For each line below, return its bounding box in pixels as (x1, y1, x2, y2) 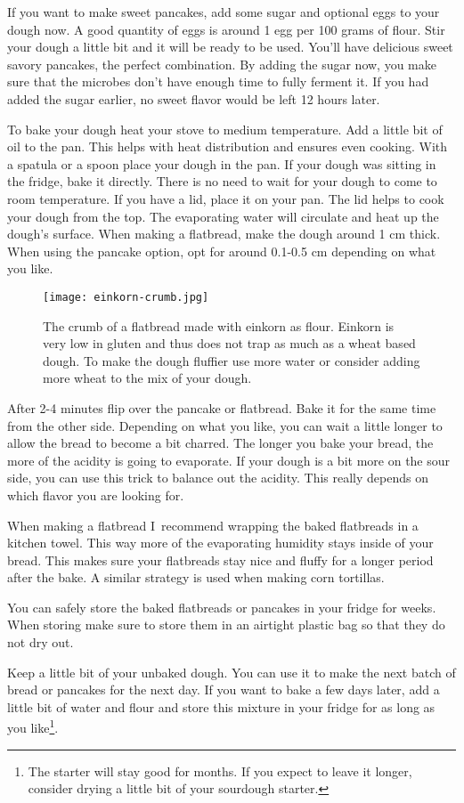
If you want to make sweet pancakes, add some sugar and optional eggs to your (7, 3, 440, 20)
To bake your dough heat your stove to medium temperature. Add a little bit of (7, 119, 443, 138)
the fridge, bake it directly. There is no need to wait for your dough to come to (7, 172, 437, 191)
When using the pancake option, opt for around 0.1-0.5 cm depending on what (7, 241, 436, 260)
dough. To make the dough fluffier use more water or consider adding (43, 351, 420, 369)
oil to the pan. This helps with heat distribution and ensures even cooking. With (7, 137, 448, 156)
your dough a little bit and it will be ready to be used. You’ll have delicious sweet (7, 37, 453, 56)
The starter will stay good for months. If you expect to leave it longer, (28, 761, 412, 780)
